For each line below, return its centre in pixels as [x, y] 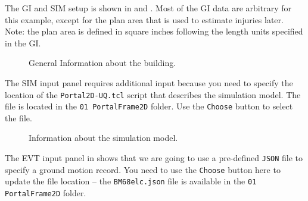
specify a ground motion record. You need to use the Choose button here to [143, 169]
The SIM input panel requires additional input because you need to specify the [149, 82]
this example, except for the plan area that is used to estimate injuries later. [144, 19]
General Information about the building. [102, 63]
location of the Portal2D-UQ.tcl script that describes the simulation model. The [153, 94]
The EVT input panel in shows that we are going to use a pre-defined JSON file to [154, 158]
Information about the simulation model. [103, 138]
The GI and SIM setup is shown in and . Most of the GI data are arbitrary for [148, 8]
